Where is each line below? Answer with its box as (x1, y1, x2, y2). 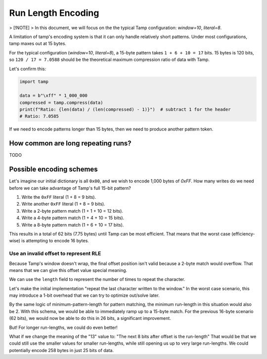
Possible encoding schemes (9, 165, 98, 174)
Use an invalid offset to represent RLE (9, 250, 101, 257)
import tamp (19, 79, 49, 85)
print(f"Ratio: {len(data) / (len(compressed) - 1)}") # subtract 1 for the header (19, 107, 231, 112)
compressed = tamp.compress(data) (19, 99, 103, 105)
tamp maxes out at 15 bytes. (9, 41, 67, 46)
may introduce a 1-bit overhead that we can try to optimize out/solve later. (9, 292, 160, 299)
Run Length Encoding (9, 7, 99, 18)
